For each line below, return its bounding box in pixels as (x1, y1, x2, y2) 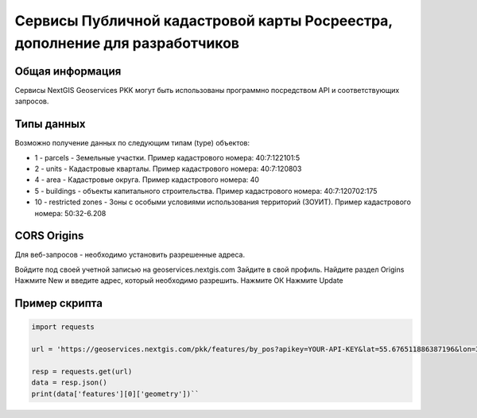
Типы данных (14, 118, 86, 131)
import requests (31, 323, 95, 331)
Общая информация (14, 64, 122, 78)
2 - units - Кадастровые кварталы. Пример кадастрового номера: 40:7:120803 (34, 164, 302, 173)
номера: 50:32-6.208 (34, 208, 107, 218)
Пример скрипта (14, 296, 103, 310)
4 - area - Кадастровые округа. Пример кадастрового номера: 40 (34, 175, 260, 184)
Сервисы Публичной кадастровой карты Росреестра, (14, 12, 393, 29)
